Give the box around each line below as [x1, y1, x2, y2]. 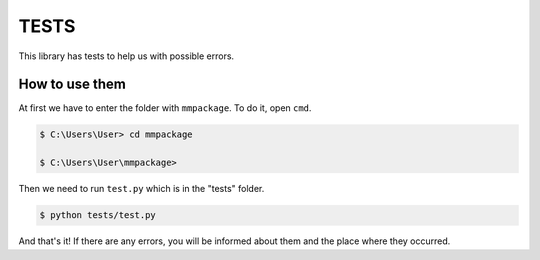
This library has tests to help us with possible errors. [18, 50, 235, 62]
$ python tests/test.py [39, 210, 157, 221]
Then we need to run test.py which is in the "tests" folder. [18, 183, 265, 195]
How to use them [18, 76, 127, 93]
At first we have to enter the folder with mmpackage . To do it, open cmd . [18, 102, 312, 114]
